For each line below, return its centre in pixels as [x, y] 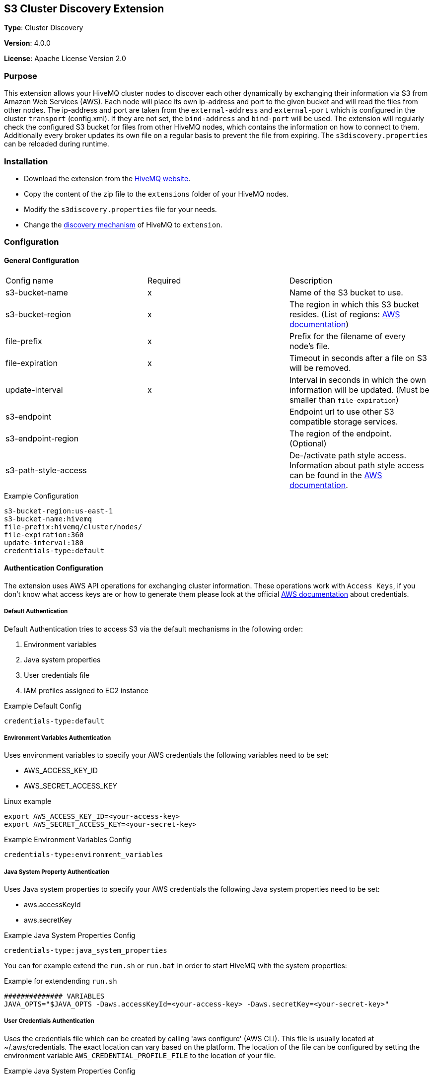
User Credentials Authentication [49, 1021]
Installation [26, 161]
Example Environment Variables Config [68, 840]
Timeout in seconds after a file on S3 [358, 358]
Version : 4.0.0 [27, 43]
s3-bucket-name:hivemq [48, 519]
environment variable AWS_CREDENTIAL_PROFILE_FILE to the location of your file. [140, 1055]
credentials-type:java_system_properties [86, 951]
